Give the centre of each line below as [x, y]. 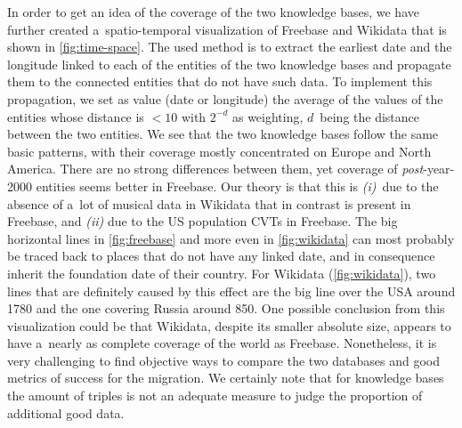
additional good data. [66, 412]
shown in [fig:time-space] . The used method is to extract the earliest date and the [230, 47]
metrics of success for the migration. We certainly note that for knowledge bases [226, 378]
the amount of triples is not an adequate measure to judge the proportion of [215, 396]
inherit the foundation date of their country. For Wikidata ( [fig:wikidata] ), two [222, 273]
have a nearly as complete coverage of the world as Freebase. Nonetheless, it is [222, 343]
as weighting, [267, 116]
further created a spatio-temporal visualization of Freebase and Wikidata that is [227, 29]
